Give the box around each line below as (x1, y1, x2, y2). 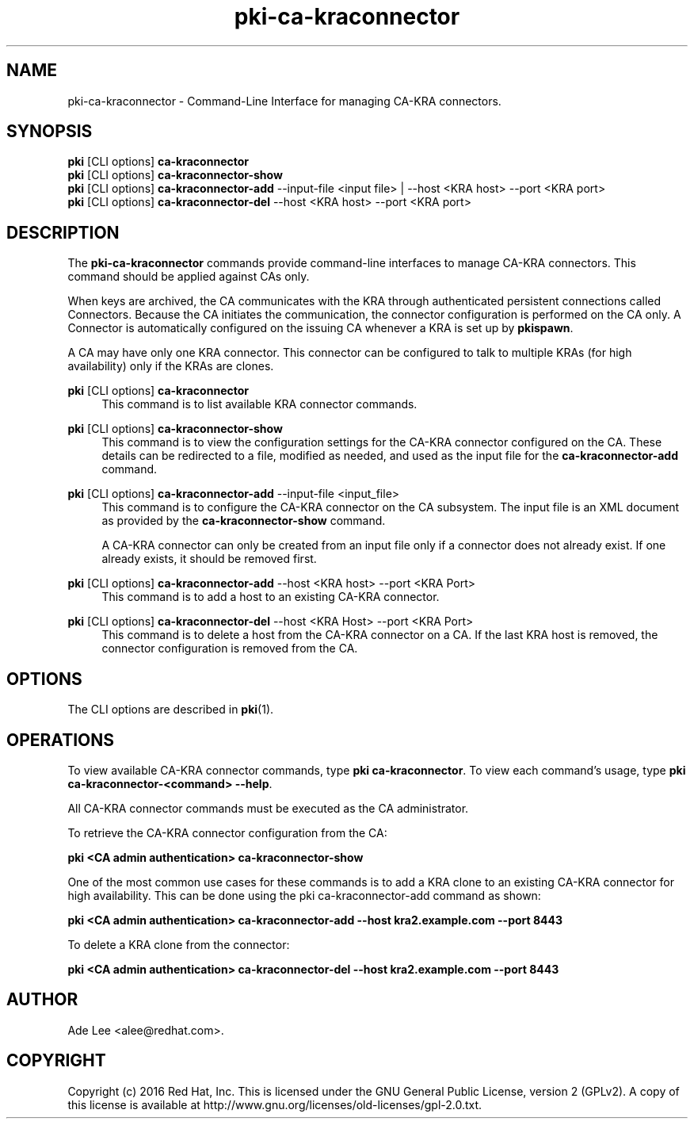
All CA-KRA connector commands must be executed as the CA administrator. (67, 801, 469, 815)
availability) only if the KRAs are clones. (67, 359, 274, 373)
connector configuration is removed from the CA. (101, 641, 358, 656)
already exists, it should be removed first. (101, 552, 317, 566)
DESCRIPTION (6, 222, 120, 243)
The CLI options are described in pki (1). (67, 702, 274, 717)
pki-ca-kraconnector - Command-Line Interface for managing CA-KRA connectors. (67, 94, 501, 108)
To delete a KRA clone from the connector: (67, 937, 290, 951)
